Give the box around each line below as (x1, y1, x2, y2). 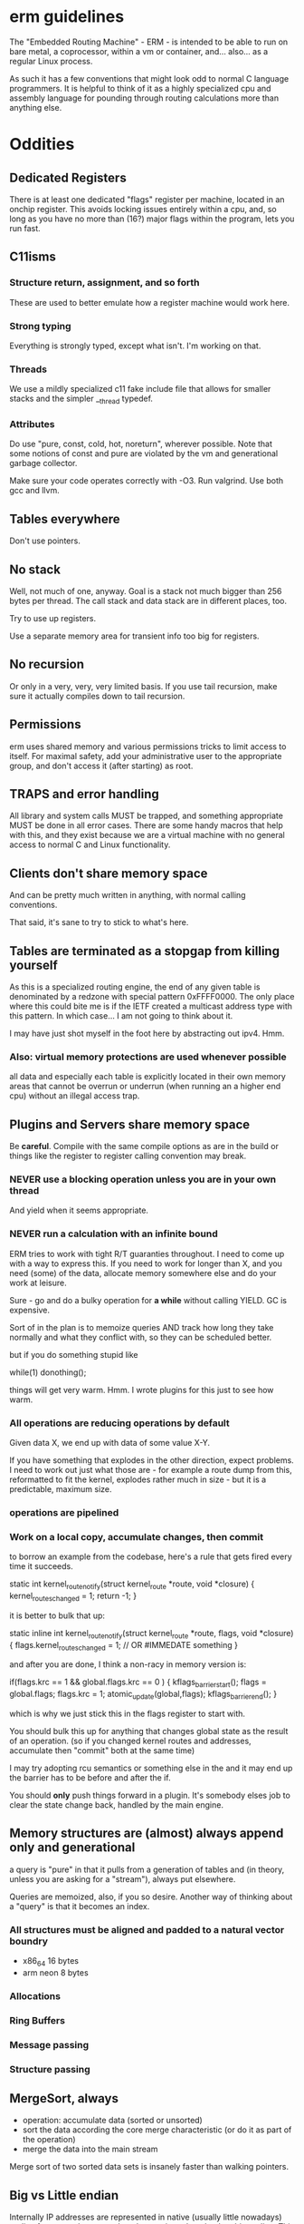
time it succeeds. (9, 1561, 74, 1572)
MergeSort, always (9, 2091, 119, 2106)
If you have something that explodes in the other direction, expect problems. (9, 1455, 294, 1466)
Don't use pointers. (9, 535, 81, 546)
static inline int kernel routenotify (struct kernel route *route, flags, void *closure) (9, 1627, 294, 1641)
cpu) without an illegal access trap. (9, 1090, 140, 1101)
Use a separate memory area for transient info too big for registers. (9, 630, 260, 641)
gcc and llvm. (9, 485, 61, 496)
